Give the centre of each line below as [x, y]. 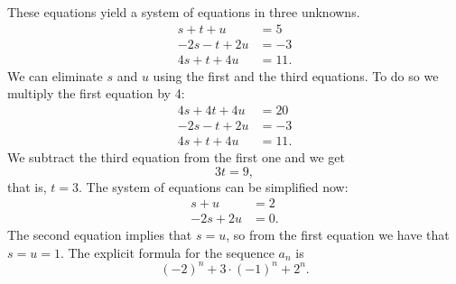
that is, [27, 186]
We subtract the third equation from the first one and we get [177, 156]
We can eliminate [55, 75]
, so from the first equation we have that [338, 235]
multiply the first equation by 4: [96, 93]
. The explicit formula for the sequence [167, 252]
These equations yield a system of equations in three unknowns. [184, 12]
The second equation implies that [100, 235]
